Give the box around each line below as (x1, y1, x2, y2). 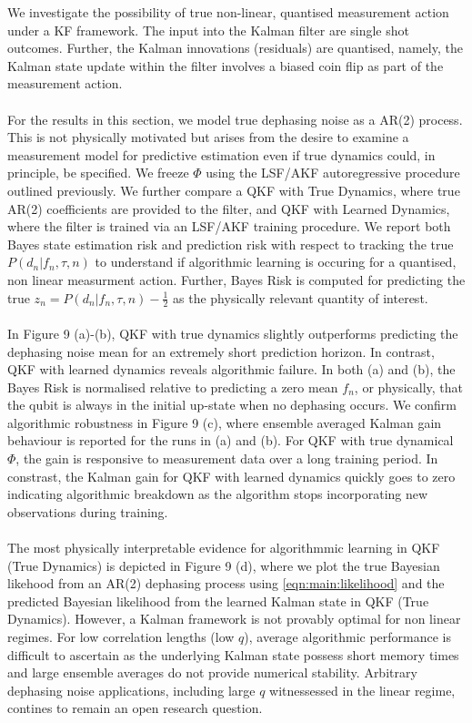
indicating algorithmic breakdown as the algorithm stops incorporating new (7, 484, 428, 504)
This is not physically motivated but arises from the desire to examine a (7, 127, 409, 147)
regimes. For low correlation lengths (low (7, 627, 235, 647)
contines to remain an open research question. (7, 698, 263, 718)
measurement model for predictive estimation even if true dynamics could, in (7, 145, 436, 164)
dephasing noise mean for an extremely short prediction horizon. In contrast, (7, 341, 435, 361)
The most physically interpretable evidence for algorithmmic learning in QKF (7, 538, 440, 557)
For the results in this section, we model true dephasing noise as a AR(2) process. (7, 109, 463, 128)
